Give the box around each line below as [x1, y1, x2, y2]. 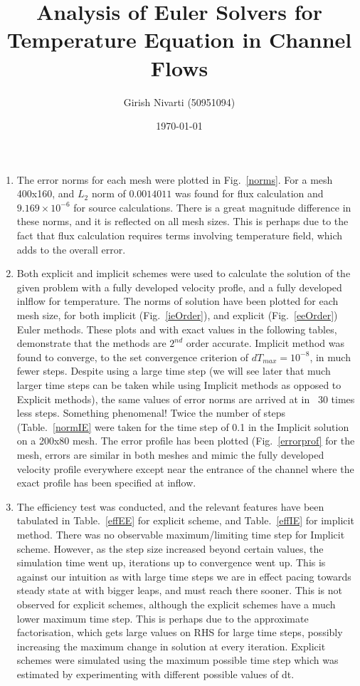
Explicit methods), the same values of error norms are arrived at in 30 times [16, 391, 355, 406]
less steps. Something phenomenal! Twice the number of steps [16, 405, 286, 420]
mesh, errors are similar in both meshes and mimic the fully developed [16, 447, 324, 462]
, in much [309, 349, 351, 364]
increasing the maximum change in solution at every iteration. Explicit [16, 638, 326, 653]
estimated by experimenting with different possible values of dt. [16, 666, 295, 681]
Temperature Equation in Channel [6, 25, 352, 54]
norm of [91, 186, 126, 201]
